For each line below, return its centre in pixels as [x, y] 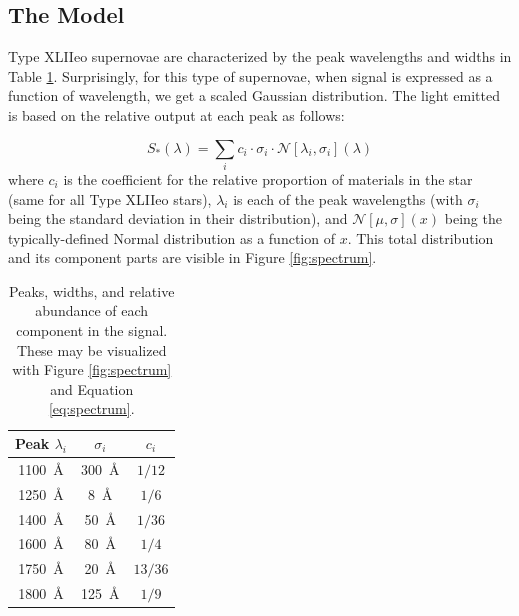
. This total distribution [420, 237]
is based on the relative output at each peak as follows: [176, 114]
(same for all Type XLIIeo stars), [110, 198]
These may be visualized [92, 349]
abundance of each [92, 310]
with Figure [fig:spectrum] [92, 369]
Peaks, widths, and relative [92, 290]
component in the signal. [92, 330]
